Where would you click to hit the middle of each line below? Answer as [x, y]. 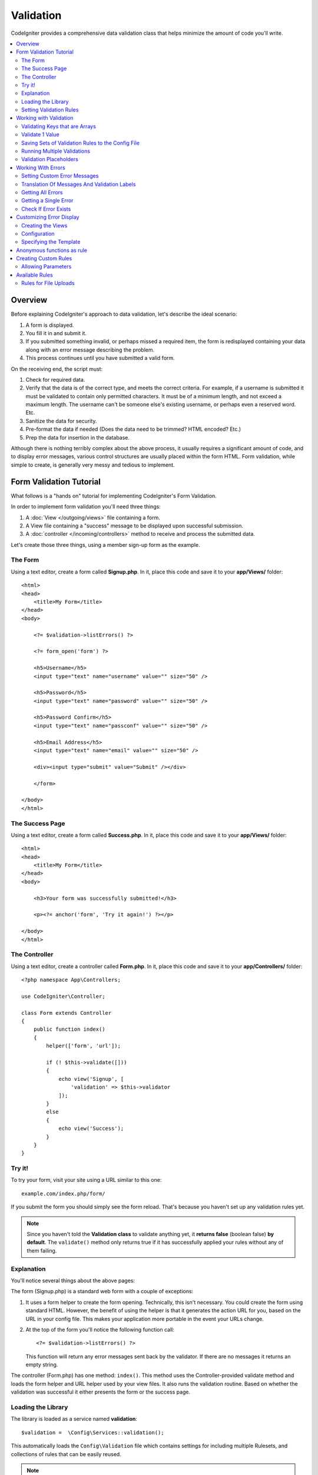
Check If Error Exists [46, 209]
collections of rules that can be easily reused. [66, 1454]
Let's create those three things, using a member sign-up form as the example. [105, 545]
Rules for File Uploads [48, 283]
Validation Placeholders [50, 159]
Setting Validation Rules [50, 110]
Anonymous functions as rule [52, 250]
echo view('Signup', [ [91, 1079]
